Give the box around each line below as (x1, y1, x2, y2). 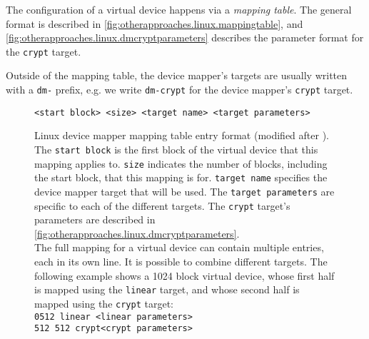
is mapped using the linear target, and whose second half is (34, 282, 300, 297)
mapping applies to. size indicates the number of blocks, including (34, 156, 328, 171)
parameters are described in (34, 212, 156, 227)
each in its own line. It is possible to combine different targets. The (34, 254, 328, 268)
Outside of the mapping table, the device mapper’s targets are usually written (6, 68, 348, 83)
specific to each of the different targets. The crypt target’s (34, 198, 290, 213)
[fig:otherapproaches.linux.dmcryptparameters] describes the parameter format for (6, 30, 364, 45)
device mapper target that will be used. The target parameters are (34, 183, 335, 198)
